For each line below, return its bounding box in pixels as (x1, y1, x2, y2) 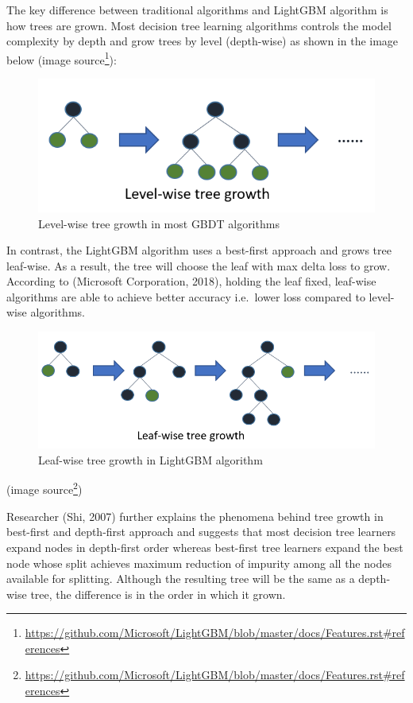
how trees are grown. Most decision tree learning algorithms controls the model (6, 17, 392, 33)
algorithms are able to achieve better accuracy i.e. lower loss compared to (6, 288, 365, 305)
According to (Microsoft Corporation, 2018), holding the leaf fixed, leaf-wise (6, 273, 376, 289)
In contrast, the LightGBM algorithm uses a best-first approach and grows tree (6, 242, 392, 258)
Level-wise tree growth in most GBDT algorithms (38, 215, 280, 231)
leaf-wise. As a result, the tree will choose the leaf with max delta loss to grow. (6, 257, 391, 274)
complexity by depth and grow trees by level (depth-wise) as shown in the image (6, 33, 399, 49)
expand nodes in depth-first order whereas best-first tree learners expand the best (6, 538, 403, 555)
